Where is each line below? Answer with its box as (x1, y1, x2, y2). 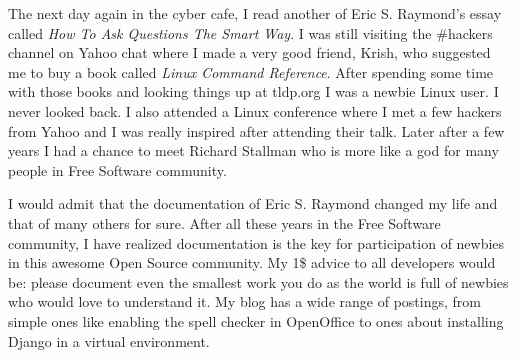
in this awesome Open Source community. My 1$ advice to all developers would (8, 252, 496, 273)
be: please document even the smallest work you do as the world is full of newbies (8, 271, 509, 292)
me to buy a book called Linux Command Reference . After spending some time (8, 61, 494, 82)
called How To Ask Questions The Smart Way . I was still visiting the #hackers (8, 22, 493, 43)
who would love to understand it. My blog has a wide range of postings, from (8, 291, 481, 312)
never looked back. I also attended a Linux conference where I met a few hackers (8, 100, 502, 121)
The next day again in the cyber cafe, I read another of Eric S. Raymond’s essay (8, 3, 502, 23)
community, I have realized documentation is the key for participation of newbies (8, 232, 505, 253)
